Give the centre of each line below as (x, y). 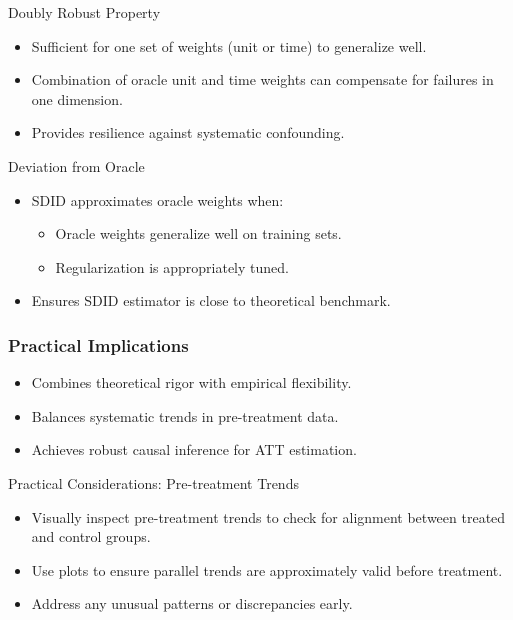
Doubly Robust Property (84, 12)
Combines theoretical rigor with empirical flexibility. (191, 382)
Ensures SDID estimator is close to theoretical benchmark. (211, 300)
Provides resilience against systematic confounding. (188, 132)
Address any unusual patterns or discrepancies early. (192, 603)
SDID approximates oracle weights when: (157, 199)
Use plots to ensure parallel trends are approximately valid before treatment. (267, 569)
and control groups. (91, 536)
